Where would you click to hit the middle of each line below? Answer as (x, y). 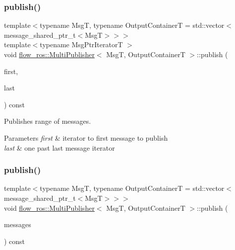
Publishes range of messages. (48, 121)
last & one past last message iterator (59, 147)
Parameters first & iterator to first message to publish (86, 137)
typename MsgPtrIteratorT (81, 44)
